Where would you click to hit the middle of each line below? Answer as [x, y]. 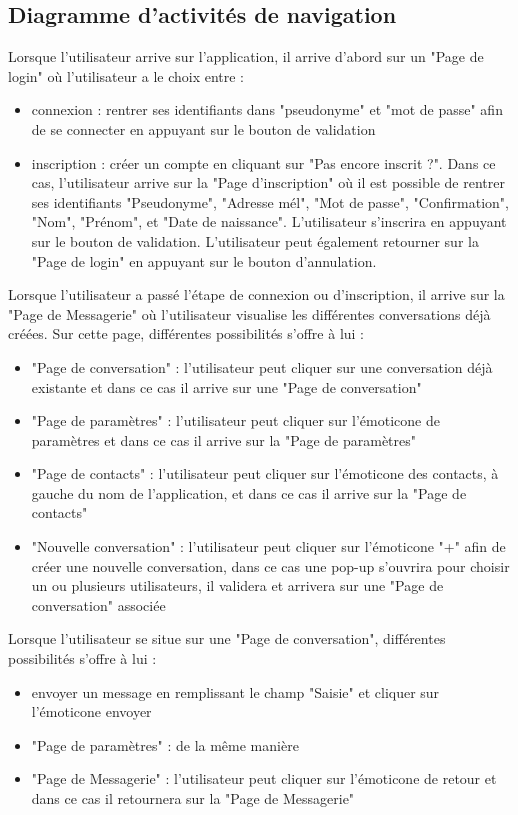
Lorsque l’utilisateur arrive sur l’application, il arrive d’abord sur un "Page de [246, 56]
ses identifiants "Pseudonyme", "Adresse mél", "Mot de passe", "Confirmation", [270, 201]
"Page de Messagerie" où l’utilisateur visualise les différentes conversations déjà [249, 313]
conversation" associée [98, 604]
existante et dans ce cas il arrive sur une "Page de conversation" [226, 386]
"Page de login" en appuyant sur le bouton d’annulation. [204, 260]
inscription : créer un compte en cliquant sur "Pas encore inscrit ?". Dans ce [263, 162]
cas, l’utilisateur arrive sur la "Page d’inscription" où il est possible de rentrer [268, 182]
